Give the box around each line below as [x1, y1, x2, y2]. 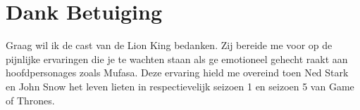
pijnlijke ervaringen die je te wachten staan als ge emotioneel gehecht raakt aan [6, 51, 348, 66]
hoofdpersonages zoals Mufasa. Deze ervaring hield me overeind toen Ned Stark [6, 65, 349, 80]
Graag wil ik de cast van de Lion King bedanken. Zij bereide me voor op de [6, 38, 333, 53]
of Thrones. [6, 92, 55, 107]
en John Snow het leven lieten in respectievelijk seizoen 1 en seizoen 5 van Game [6, 78, 354, 93]
